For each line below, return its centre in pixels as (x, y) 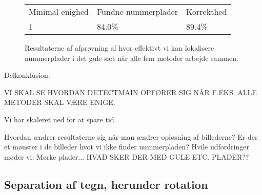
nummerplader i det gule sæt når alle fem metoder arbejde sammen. (132, 58)
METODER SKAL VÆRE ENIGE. (60, 102)
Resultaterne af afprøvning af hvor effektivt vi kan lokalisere (119, 48)
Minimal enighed (59, 12)
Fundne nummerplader (137, 12)
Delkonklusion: (27, 75)
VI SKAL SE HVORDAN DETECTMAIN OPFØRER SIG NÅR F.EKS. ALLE (130, 92)
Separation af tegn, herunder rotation (106, 184)
